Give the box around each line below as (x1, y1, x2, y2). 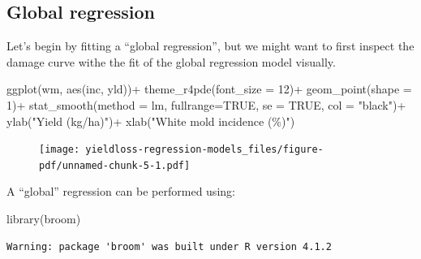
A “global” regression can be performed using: (6, 183, 235, 200)
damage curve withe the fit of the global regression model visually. (6, 53, 336, 70)
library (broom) (6, 210, 81, 227)
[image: (39, 144, 80, 156)
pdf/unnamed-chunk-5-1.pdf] (39, 159, 191, 171)
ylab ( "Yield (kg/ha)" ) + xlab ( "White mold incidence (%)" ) (6, 112, 295, 129)
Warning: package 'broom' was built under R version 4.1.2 (6, 240, 332, 253)
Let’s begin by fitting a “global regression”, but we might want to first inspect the (6, 37, 415, 54)
